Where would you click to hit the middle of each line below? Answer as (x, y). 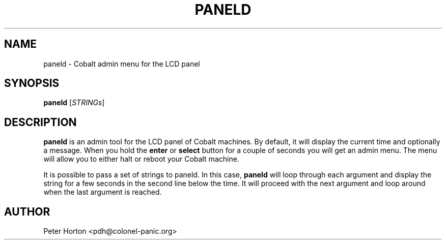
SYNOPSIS (32, 83)
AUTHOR (27, 211)
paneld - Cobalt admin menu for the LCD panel (122, 64)
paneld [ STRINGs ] (74, 103)
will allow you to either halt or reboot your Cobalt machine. (141, 159)
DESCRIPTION (40, 122)
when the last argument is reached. (103, 192)
